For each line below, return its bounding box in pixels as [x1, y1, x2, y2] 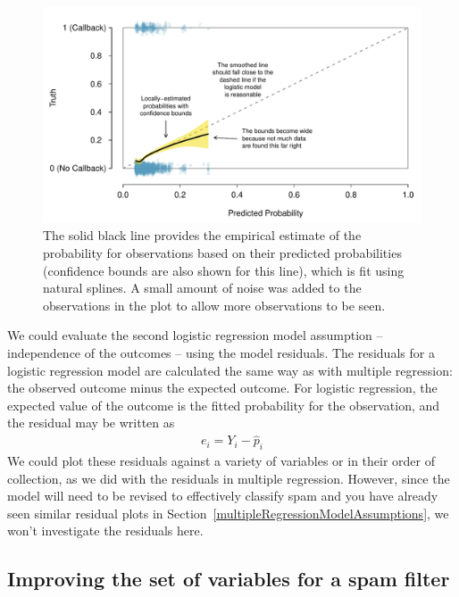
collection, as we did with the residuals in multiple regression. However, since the [7, 468, 450, 487]
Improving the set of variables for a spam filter [7, 565, 450, 593]
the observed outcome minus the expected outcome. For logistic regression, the [7, 378, 438, 397]
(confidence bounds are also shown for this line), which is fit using [43, 261, 405, 279]
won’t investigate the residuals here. [7, 521, 204, 540]
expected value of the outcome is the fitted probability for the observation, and [7, 395, 440, 414]
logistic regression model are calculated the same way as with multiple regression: [7, 361, 453, 379]
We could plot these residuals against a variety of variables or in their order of [7, 451, 435, 469]
